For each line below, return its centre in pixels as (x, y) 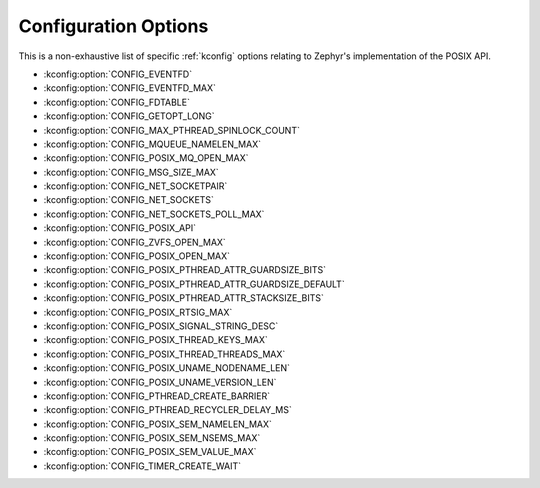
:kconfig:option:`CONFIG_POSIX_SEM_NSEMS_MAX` (152, 438)
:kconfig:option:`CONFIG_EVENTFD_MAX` (130, 88)
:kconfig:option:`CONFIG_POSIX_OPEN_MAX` (136, 256)
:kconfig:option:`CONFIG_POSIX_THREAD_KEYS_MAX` (156, 340)
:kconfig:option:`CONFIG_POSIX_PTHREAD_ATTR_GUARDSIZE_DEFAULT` (194, 284)
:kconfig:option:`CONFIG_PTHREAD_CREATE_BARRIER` (157, 396)
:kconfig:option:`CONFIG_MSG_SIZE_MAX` (131, 172)
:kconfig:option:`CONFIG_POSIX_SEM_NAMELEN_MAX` (157, 424)
